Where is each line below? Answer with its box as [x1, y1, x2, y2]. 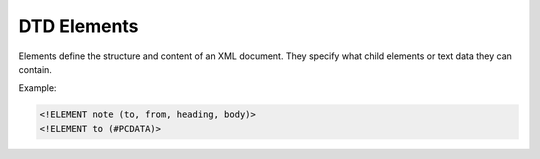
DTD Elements [18, 15, 139, 37]
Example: [18, 82, 57, 94]
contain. [18, 63, 52, 75]
